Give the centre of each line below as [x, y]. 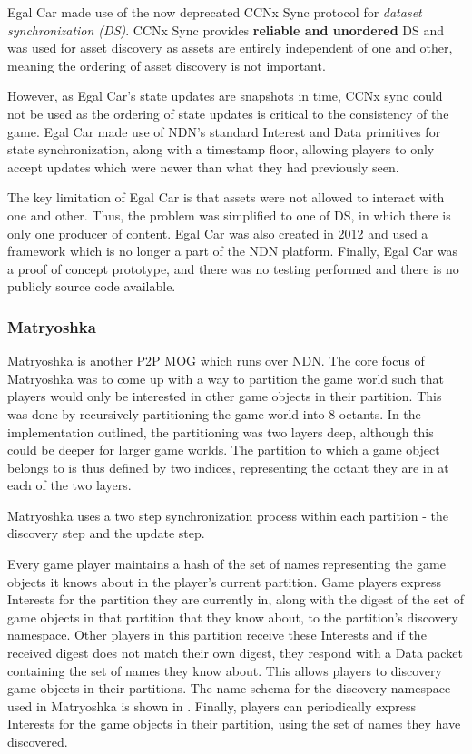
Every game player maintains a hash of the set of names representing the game [226, 564]
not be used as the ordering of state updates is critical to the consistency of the [228, 113]
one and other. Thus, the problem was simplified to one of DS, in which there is [229, 215]
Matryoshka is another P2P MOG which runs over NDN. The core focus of [216, 361]
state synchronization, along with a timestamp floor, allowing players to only [221, 149]
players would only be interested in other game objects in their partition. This [225, 396]
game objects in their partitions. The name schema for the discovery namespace [229, 688]
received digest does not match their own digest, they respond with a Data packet [235, 653]
